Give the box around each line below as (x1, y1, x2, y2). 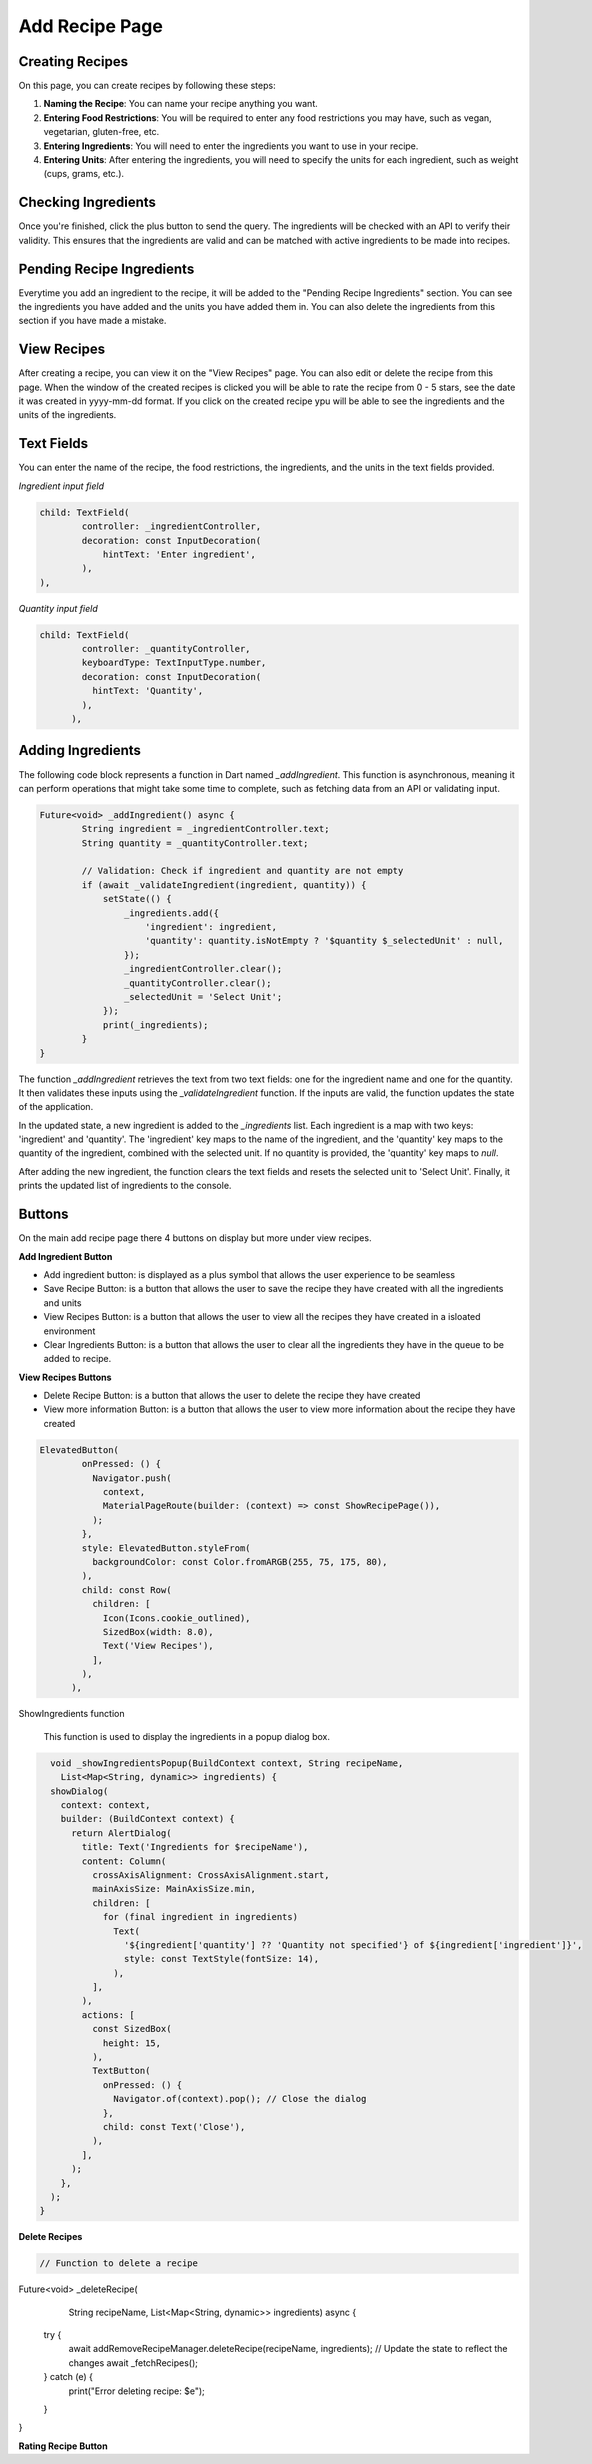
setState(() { (102, 893, 172, 905)
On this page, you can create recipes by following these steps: (18, 80, 276, 92)
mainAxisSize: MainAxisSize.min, (91, 1883, 257, 1895)
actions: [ (81, 2009, 135, 2020)
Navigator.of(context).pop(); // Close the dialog (113, 2093, 367, 2105)
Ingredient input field (18, 480, 105, 492)
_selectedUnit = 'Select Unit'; (123, 991, 283, 1002)
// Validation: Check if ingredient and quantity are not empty (81, 865, 404, 877)
